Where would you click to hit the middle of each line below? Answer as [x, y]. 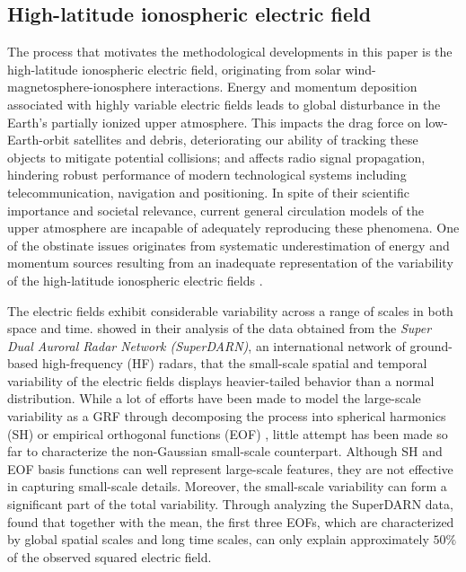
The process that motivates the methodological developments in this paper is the [230, 52]
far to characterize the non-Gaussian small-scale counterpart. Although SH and [225, 451]
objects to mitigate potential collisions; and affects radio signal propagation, [216, 157]
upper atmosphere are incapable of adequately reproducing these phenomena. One [233, 228]
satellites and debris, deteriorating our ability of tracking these [246, 140]
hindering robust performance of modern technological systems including [207, 175]
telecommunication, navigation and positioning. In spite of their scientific [208, 192]
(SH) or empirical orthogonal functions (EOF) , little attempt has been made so [228, 433]
